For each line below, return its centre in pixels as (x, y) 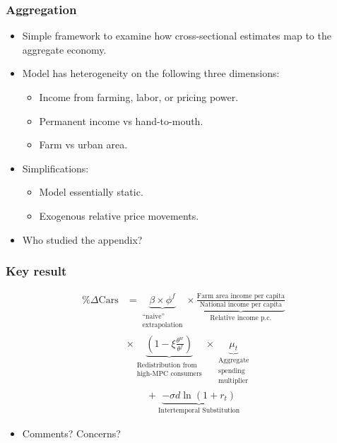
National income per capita (241, 305)
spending (232, 371)
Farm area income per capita (241, 296)
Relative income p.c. (241, 318)
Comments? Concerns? (71, 433)
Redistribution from (167, 365)
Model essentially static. (91, 192)
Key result (36, 271)
